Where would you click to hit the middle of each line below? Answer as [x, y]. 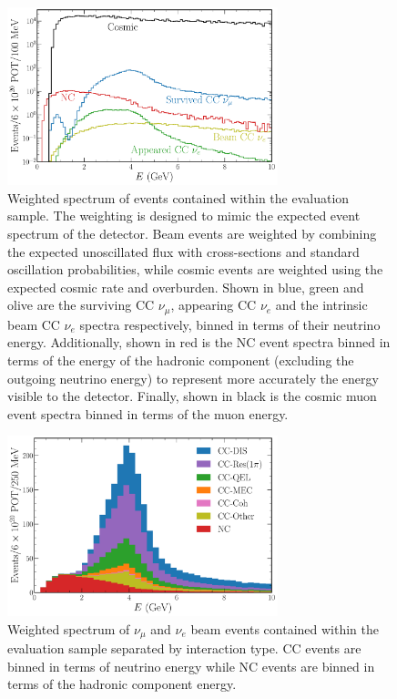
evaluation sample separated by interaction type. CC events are [184, 648]
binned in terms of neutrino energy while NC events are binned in [191, 666]
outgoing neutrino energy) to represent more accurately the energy [193, 378]
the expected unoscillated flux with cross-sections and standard [183, 251]
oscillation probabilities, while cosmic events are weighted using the [195, 269]
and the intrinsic [321, 305]
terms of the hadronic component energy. [122, 684]
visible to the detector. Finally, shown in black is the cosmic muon [192, 396]
